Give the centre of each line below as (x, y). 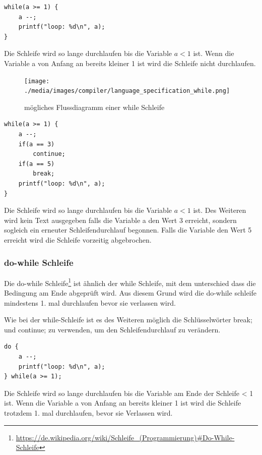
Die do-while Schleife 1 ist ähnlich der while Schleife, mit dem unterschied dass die (130, 282)
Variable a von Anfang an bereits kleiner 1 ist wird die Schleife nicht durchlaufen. (130, 63)
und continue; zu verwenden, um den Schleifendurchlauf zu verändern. (112, 329)
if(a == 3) (37, 144)
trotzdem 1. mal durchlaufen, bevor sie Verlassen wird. (88, 413)
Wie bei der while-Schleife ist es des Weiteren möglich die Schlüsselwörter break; (128, 320)
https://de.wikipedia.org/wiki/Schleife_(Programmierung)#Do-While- (125, 437)
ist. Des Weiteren (220, 210)
